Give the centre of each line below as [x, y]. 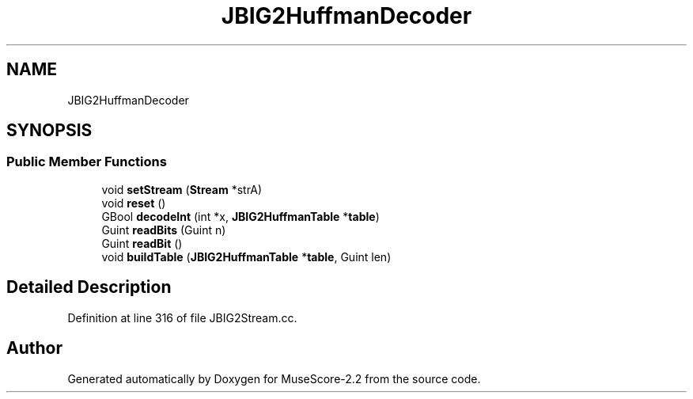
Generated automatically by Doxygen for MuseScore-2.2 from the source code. [274, 378]
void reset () [134, 203]
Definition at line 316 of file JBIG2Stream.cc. [182, 317]
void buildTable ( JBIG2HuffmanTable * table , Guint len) [246, 256]
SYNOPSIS [49, 131]
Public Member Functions [87, 162]
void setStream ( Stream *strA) [182, 189]
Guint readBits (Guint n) [164, 230]
